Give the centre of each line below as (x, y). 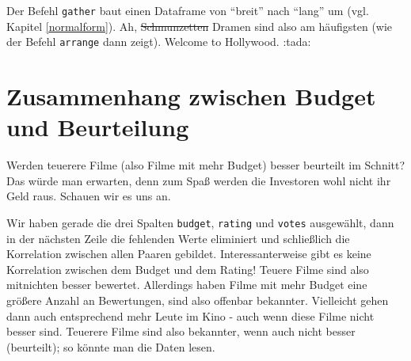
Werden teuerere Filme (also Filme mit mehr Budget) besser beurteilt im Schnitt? (206, 165)
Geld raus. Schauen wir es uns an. (89, 196)
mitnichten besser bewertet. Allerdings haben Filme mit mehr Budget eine (187, 285)
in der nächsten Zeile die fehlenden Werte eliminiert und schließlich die (178, 238)
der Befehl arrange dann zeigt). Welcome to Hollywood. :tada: (159, 42)
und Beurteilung (98, 127)
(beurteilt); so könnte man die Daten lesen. (111, 346)
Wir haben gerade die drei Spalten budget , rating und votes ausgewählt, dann (200, 222)
